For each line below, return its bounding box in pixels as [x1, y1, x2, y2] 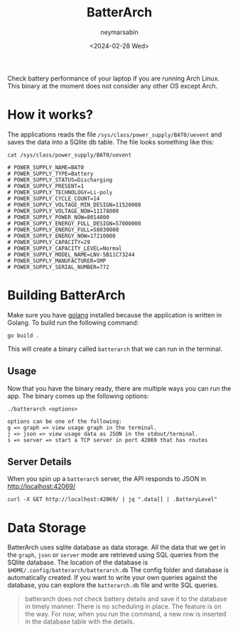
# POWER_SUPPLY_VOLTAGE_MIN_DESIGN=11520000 [7, 201, 141, 209]
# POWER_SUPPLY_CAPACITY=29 [7, 238, 91, 246]
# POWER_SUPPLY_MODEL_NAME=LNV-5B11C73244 [7, 251, 135, 258]
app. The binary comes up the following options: [7, 391, 149, 400]
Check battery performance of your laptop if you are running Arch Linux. [7, 74, 220, 83]
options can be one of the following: [7, 418, 122, 425]
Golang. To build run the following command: [7, 318, 139, 327]
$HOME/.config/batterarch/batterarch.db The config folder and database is [7, 566, 229, 574]
